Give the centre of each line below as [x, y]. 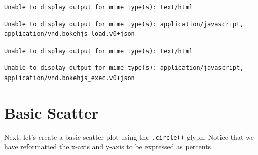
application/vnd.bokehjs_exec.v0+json [69, 78]
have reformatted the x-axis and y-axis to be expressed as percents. [109, 147]
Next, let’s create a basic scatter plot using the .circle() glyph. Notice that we [129, 137]
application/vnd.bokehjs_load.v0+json [69, 34]
